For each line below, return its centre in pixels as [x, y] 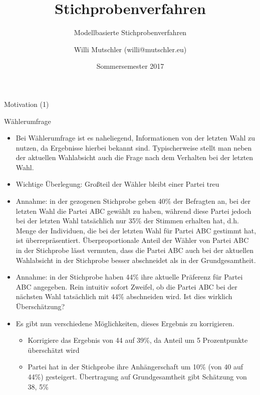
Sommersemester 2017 [130, 66]
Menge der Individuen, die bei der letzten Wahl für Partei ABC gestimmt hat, [136, 230]
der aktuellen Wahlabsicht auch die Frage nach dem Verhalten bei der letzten [135, 157]
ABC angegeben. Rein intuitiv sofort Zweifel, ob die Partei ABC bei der [126, 286]
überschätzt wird [54, 350]
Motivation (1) [27, 104]
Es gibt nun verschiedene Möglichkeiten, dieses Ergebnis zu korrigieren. [125, 323]
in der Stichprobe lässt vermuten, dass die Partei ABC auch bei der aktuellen [135, 250]
